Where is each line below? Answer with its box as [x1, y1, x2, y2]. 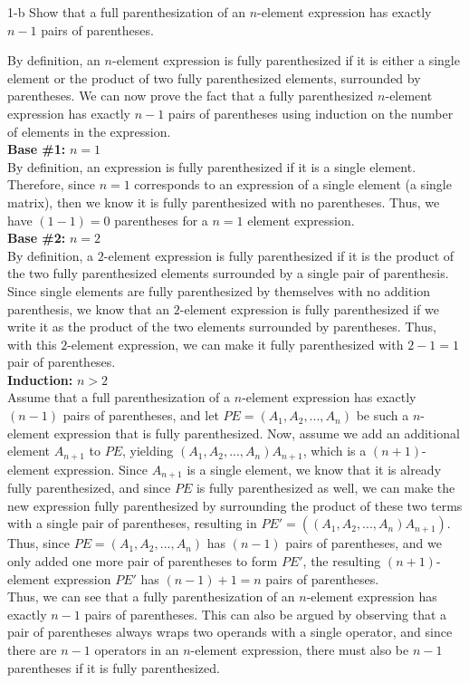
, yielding [121, 441, 174, 460]
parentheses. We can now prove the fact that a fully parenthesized [7, 86, 374, 105]
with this [7, 334, 57, 353]
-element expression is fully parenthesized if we [179, 299, 439, 318]
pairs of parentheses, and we [285, 534, 442, 553]
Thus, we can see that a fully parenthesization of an [7, 587, 295, 606]
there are [7, 640, 57, 659]
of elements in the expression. [7, 121, 171, 140]
